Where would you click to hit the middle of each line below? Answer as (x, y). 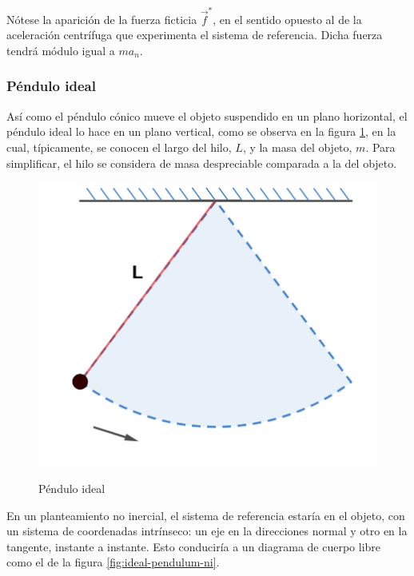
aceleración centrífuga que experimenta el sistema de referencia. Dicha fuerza (195, 35)
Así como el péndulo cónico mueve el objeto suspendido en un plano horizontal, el (207, 115)
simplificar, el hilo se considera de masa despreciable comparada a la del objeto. (202, 163)
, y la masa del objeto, (297, 147)
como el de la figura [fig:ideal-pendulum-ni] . (113, 562)
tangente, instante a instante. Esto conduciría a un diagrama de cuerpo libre (194, 546)
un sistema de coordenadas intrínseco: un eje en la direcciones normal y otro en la (207, 531)
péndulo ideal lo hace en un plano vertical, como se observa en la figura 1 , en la (201, 131)
